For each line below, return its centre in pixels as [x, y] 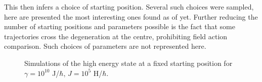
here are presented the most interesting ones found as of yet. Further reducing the [131, 16]
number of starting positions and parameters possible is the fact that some [120, 26]
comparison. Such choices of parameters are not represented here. [105, 46]
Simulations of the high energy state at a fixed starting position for [128, 63]
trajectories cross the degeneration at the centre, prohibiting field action [116, 36]
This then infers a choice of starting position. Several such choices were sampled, [129, 7]
